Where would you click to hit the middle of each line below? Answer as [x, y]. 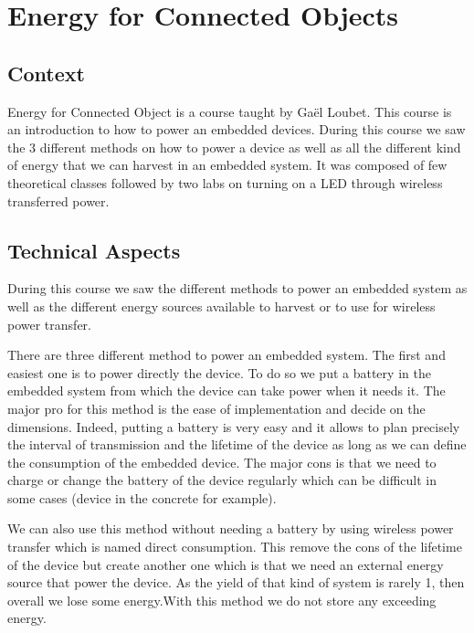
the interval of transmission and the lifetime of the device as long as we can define [237, 444]
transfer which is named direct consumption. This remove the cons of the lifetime [235, 547]
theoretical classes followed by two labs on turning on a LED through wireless [225, 182]
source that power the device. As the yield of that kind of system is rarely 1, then [236, 582]
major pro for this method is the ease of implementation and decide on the [216, 408]
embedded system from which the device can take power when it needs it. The [226, 390]
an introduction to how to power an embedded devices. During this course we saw [237, 129]
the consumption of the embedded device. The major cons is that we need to [222, 462]
